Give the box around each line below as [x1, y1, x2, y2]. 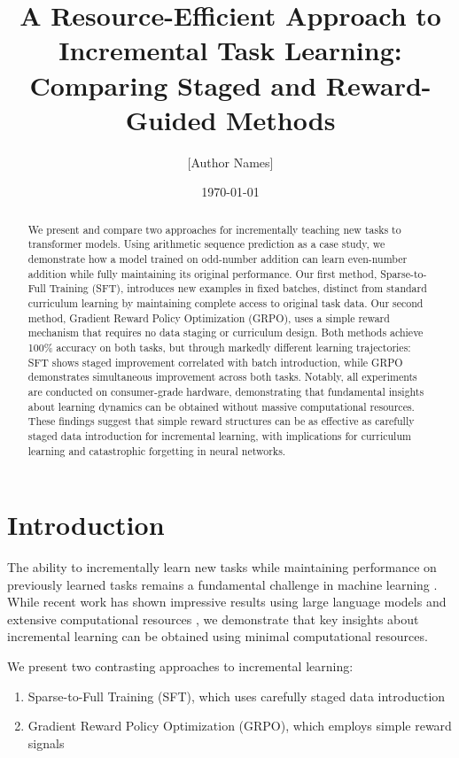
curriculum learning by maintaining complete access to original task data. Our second [27, 295, 424, 310]
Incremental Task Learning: [58, 32, 402, 68]
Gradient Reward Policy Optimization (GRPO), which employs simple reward [27, 716, 452, 735]
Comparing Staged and [29, 66, 317, 103]
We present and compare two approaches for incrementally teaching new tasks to [27, 221, 401, 236]
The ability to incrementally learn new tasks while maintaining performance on [7, 558, 437, 576]
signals [27, 733, 65, 752]
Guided [125, 101, 217, 137]
